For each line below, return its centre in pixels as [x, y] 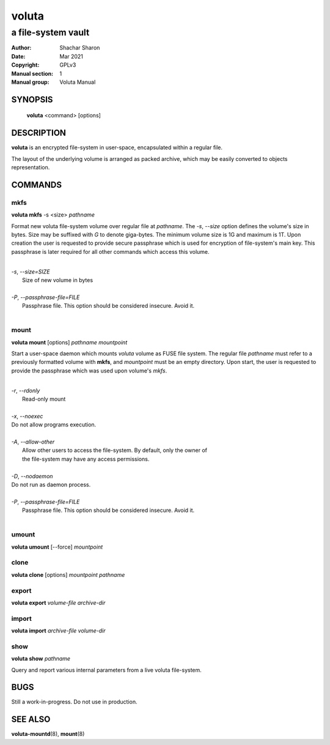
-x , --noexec [27, 416]
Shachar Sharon [80, 48]
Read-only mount [44, 399]
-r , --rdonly [26, 390]
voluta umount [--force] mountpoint [57, 547]
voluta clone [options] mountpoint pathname [68, 574]
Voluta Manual [78, 82]
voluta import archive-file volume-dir [59, 631]
